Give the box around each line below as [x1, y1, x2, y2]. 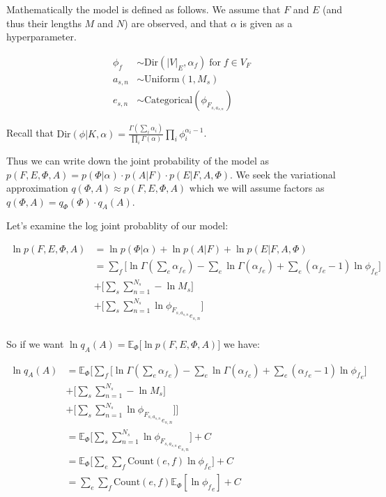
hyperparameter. [6, 29, 77, 44]
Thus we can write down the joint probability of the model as [6, 153, 270, 167]
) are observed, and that [124, 15, 228, 30]
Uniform [144, 74, 180, 84]
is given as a [240, 15, 293, 30]
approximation [6, 181, 68, 195]
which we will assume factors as [189, 181, 325, 195]
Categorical [144, 95, 193, 106]
